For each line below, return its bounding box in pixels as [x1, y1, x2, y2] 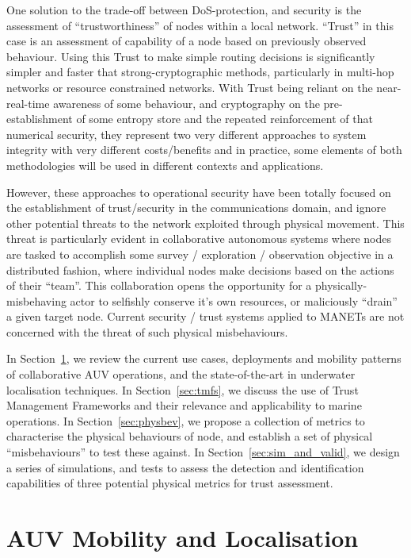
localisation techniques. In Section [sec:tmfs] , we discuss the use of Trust [6, 381, 359, 398]
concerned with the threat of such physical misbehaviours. [6, 323, 288, 340]
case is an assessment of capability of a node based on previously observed [6, 33, 367, 49]
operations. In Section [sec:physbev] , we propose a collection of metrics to [6, 412, 365, 429]
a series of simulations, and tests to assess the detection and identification [6, 459, 364, 475]
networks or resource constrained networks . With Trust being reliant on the [6, 79, 373, 95]
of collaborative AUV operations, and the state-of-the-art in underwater [6, 366, 356, 383]
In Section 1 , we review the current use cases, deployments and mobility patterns [6, 350, 401, 367]
